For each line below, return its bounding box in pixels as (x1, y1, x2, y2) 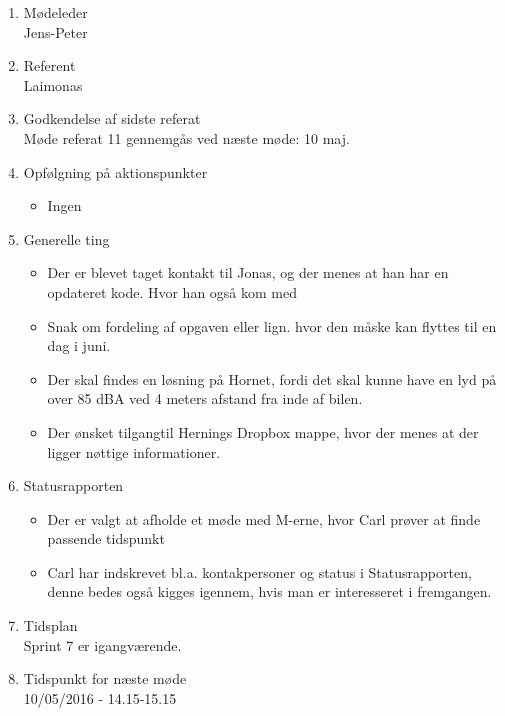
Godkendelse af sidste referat (23, 108, 201, 129)
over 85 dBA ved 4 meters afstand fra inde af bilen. (47, 388, 363, 409)
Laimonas (23, 74, 83, 95)
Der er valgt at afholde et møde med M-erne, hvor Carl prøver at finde (47, 508, 481, 529)
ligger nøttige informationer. (47, 441, 221, 462)
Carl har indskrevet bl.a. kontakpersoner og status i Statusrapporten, (47, 561, 472, 582)
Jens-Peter (23, 21, 88, 42)
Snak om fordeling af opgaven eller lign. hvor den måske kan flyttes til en (47, 315, 497, 336)
